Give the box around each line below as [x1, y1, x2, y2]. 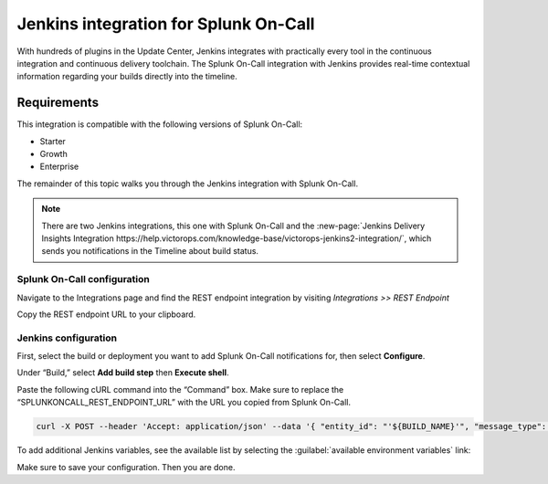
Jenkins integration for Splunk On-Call [16, 14, 315, 34]
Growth [39, 149, 68, 160]
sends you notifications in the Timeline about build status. [41, 246, 259, 257]
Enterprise [39, 161, 79, 173]
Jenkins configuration [16, 331, 118, 344]
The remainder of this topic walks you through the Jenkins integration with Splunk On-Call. [16, 178, 359, 189]
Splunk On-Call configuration [16, 273, 150, 286]
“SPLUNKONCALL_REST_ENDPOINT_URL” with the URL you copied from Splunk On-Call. [16, 397, 352, 408]
